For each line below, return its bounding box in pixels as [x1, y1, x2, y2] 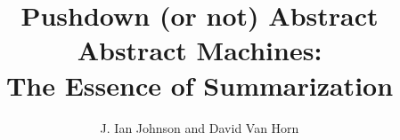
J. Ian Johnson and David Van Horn [100, 118, 299, 136]
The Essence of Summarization [5, 66, 394, 103]
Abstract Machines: [77, 32, 322, 68]
